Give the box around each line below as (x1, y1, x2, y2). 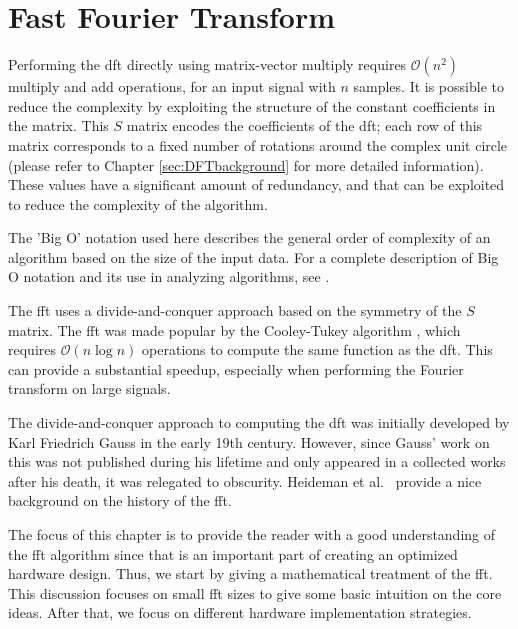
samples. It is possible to (353, 76, 504, 97)
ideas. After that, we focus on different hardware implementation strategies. (8, 602, 472, 623)
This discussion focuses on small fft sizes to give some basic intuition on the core (8, 582, 502, 603)
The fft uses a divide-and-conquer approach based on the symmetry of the (8, 300, 462, 321)
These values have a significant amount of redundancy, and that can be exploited (8, 174, 505, 195)
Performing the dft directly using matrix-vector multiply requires (8, 54, 407, 75)
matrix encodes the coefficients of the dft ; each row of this (126, 115, 483, 136)
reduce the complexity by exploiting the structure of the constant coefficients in (8, 95, 496, 116)
